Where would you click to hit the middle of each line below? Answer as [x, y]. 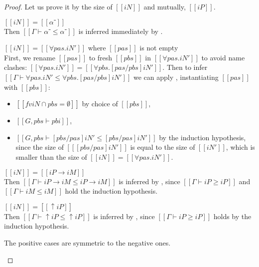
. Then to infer [185, 67]
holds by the [232, 216]
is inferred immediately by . [121, 31]
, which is [240, 147]
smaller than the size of [51, 156]
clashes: [16, 67]
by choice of [100, 104]
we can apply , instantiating [176, 77]
